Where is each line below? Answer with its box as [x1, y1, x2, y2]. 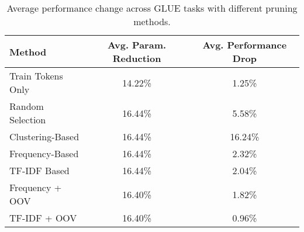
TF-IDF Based [9, 164, 70, 177]
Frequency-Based [9, 147, 79, 160]
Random [9, 99, 44, 113]
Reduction [112, 51, 161, 65]
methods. [133, 15, 171, 28]
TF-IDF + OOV [9, 211, 77, 224]
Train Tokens [9, 69, 63, 82]
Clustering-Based [9, 130, 80, 143]
